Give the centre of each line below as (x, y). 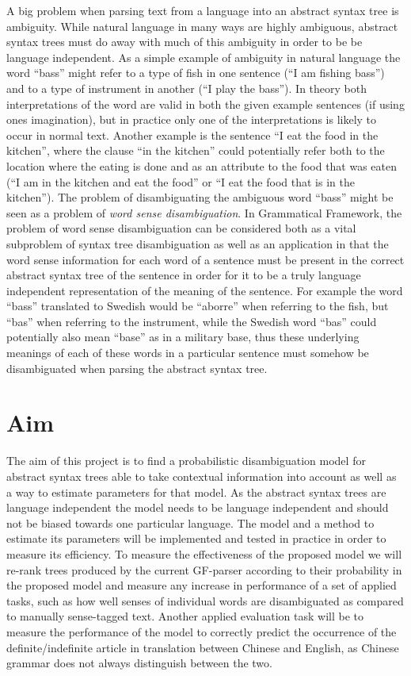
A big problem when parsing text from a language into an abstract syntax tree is (203, 10)
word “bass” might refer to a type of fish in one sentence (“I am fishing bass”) (196, 73)
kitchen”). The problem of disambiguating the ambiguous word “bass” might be (200, 197)
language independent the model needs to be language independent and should (198, 507)
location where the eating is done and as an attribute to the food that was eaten (202, 165)
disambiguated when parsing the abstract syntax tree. (137, 368)
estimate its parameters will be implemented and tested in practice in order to (196, 538)
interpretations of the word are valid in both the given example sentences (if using (205, 104)
